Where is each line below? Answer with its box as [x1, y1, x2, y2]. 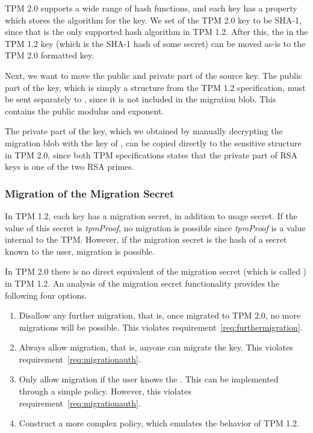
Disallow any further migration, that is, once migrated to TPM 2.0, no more [19, 309, 301, 322]
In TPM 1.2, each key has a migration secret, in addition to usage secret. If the [5, 209, 297, 222]
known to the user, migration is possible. [5, 245, 155, 257]
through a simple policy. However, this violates [19, 385, 191, 397]
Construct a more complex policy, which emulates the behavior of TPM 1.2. [19, 417, 299, 429]
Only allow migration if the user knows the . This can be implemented [19, 373, 279, 385]
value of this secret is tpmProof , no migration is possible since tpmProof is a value [5, 221, 306, 234]
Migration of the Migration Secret [5, 185, 175, 201]
